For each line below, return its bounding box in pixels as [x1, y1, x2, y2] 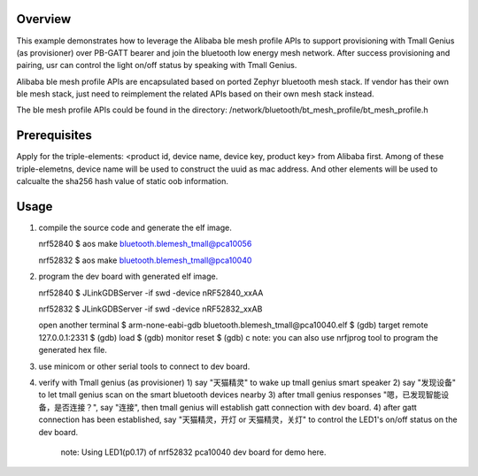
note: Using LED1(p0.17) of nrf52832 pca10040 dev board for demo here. [60, 447, 327, 457]
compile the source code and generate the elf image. [38, 222, 232, 234]
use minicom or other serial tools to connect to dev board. [38, 361, 251, 372]
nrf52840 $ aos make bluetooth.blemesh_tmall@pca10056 [38, 239, 252, 250]
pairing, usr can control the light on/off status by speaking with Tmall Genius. [16, 60, 297, 71]
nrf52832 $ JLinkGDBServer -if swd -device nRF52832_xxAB [38, 303, 263, 314]
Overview [16, 12, 72, 27]
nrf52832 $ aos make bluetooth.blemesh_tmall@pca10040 [38, 255, 252, 265]
